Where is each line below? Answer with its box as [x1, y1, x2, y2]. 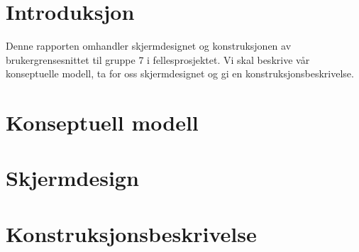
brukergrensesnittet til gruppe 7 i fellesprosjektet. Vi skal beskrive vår [6, 52, 310, 67]
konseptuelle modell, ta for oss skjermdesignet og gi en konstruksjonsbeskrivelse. [6, 66, 354, 81]
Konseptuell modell [6, 108, 199, 137]
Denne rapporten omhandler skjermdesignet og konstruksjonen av [6, 38, 292, 53]
